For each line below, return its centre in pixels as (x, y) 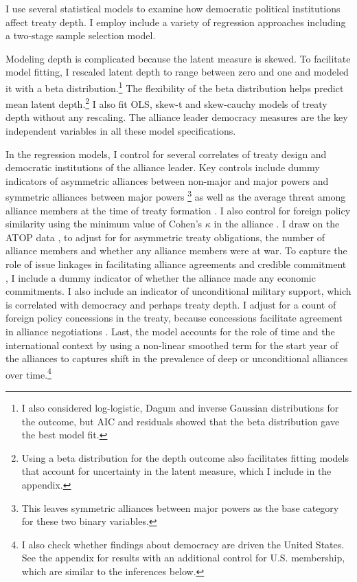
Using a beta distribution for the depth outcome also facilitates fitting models (185, 457)
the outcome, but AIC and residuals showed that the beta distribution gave (181, 421)
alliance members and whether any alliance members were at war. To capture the (176, 250)
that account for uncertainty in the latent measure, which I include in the (176, 471)
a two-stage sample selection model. (81, 35)
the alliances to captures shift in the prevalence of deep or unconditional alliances (177, 358)
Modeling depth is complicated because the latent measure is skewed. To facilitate (178, 58)
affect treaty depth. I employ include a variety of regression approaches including (176, 22)
